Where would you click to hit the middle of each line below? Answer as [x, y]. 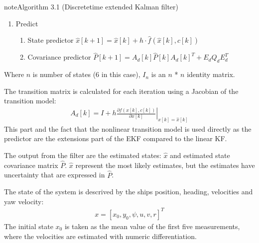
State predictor [51, 40]
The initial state [29, 226]
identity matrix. [211, 74]
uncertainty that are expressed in [55, 175]
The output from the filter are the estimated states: [83, 155]
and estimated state [200, 155]
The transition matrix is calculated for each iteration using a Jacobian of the [121, 91]
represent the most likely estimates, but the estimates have [165, 165]
